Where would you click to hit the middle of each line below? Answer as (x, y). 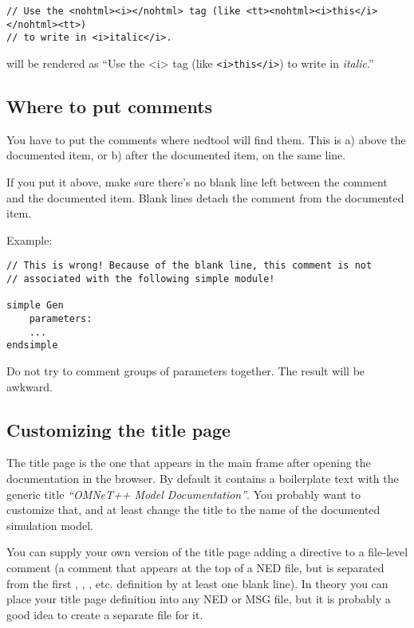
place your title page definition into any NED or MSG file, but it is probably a (199, 599)
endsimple (32, 345)
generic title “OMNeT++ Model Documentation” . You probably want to (183, 494)
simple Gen (35, 306)
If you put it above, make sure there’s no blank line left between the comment (197, 182)
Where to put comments (110, 106)
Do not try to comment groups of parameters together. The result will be (186, 370)
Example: (30, 239)
